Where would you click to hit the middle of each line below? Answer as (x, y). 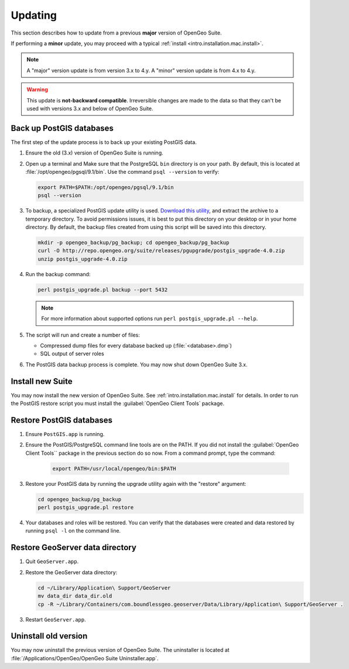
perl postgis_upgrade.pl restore (86, 507)
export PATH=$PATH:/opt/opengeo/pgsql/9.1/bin (106, 187)
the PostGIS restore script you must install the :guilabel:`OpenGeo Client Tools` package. (118, 403)
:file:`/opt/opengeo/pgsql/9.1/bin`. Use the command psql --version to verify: (122, 171)
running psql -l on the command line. (73, 531)
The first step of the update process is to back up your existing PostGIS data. (104, 142)
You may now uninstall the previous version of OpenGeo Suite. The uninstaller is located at (120, 650)
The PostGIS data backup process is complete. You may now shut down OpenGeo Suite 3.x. (136, 364)
